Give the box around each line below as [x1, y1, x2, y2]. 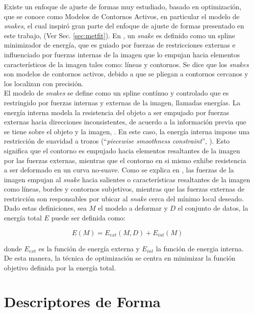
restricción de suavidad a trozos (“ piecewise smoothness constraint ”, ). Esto [4, 136, 230, 146]
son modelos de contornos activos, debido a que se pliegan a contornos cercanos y [4, 69, 248, 79]
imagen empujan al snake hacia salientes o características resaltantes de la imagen [4, 174, 250, 184]
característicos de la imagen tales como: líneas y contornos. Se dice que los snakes [4, 59, 249, 69]
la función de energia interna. [155, 243, 244, 253]
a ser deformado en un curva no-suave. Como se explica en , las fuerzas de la [4, 165, 234, 175]
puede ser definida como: [51, 213, 126, 223]
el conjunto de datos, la [178, 203, 248, 213]
